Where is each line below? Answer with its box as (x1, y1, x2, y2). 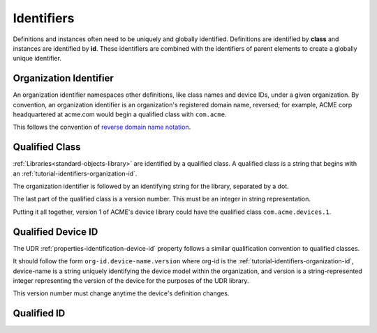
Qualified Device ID (13, 226, 98, 238)
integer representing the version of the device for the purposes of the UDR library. (13, 276, 249, 285)
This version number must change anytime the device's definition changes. (13, 289, 230, 297)
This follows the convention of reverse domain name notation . (13, 123, 191, 132)
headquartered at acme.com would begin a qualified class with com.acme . (13, 110, 227, 118)
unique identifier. (13, 54, 62, 63)
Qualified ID (13, 307, 66, 320)
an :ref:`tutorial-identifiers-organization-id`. (13, 169, 138, 178)
